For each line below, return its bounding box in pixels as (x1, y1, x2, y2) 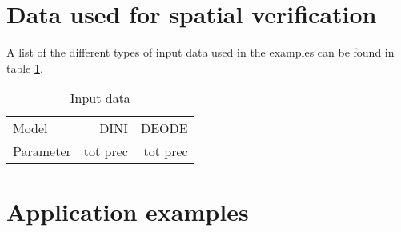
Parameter (13, 142, 71, 161)
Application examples (6, 195, 249, 227)
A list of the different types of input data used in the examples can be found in (6, 44, 395, 61)
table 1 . (6, 59, 43, 76)
